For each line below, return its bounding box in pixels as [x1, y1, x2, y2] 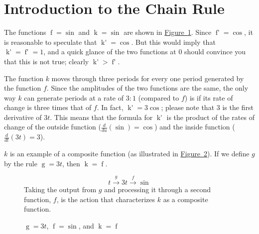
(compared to [138, 92, 179, 103]
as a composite [163, 194, 208, 204]
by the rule [4, 158, 37, 168]
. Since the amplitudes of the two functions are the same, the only [46, 83, 249, 93]
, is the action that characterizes [56, 194, 155, 204]
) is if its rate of [184, 92, 233, 103]
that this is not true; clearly [4, 56, 89, 66]
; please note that [161, 102, 215, 113]
